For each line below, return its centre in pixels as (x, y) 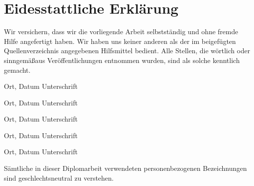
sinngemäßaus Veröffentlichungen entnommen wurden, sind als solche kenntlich (122, 60)
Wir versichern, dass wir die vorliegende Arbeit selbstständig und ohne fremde (121, 31)
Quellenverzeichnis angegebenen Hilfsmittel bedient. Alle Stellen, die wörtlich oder (127, 51)
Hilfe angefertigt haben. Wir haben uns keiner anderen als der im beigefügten (120, 41)
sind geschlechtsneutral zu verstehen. (59, 177)
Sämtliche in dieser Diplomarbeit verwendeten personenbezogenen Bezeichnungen (126, 168)
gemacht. (17, 70)
